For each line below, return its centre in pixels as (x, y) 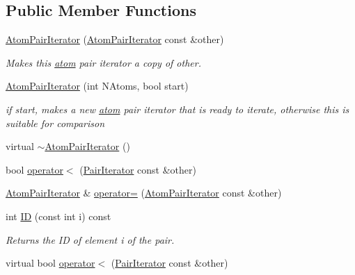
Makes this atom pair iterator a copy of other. (103, 62)
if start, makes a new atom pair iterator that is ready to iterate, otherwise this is (177, 109)
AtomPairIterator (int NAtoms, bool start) (97, 86)
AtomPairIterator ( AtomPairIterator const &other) (115, 39)
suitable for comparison (55, 123)
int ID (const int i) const (58, 216)
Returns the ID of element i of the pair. (90, 239)
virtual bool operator (50, 263)
